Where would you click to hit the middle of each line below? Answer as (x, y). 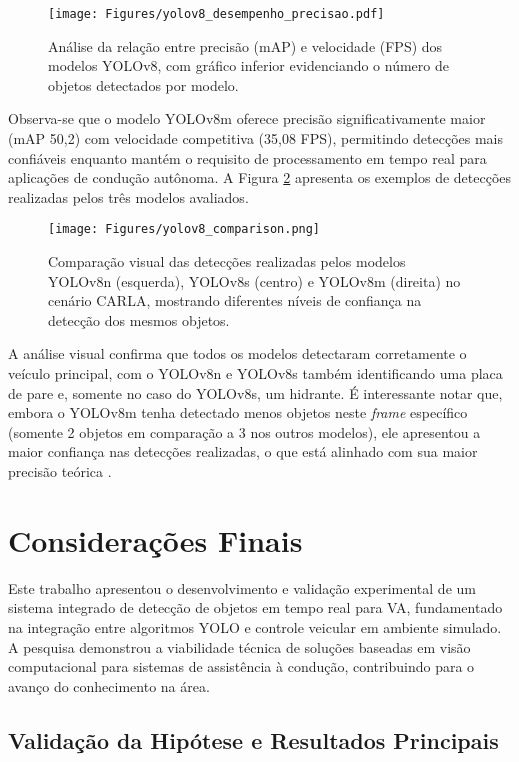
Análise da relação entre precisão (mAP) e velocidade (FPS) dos (245, 45)
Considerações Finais (155, 539)
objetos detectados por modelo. (143, 84)
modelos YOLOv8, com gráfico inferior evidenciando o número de (248, 65)
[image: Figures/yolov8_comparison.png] (184, 229)
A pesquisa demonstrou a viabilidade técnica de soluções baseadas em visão (239, 646)
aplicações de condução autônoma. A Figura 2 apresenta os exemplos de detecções (260, 177)
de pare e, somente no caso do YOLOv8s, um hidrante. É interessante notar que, (255, 392)
